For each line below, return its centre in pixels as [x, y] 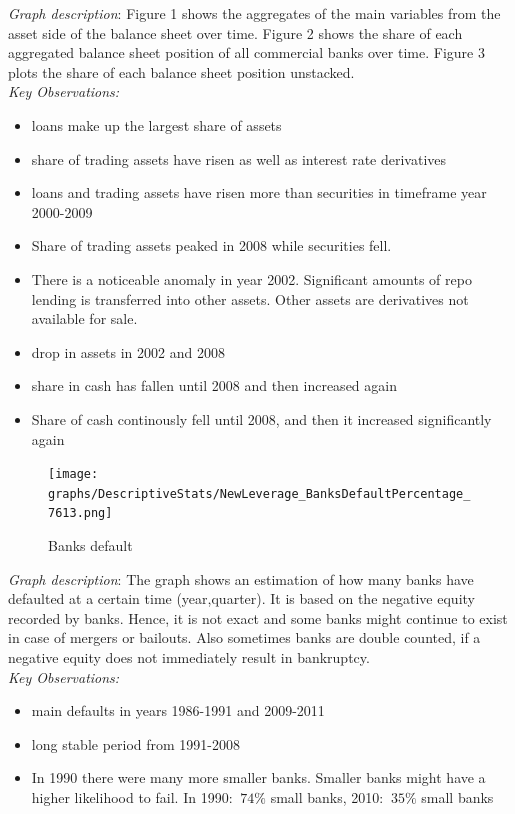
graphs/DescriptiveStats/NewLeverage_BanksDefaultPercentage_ [259, 493]
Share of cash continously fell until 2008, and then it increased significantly [261, 418]
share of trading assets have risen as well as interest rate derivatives [239, 158]
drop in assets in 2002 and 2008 [128, 351]
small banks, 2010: [327, 797]
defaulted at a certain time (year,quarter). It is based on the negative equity [241, 598]
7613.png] [80, 513]
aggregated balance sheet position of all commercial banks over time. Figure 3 [246, 52]
